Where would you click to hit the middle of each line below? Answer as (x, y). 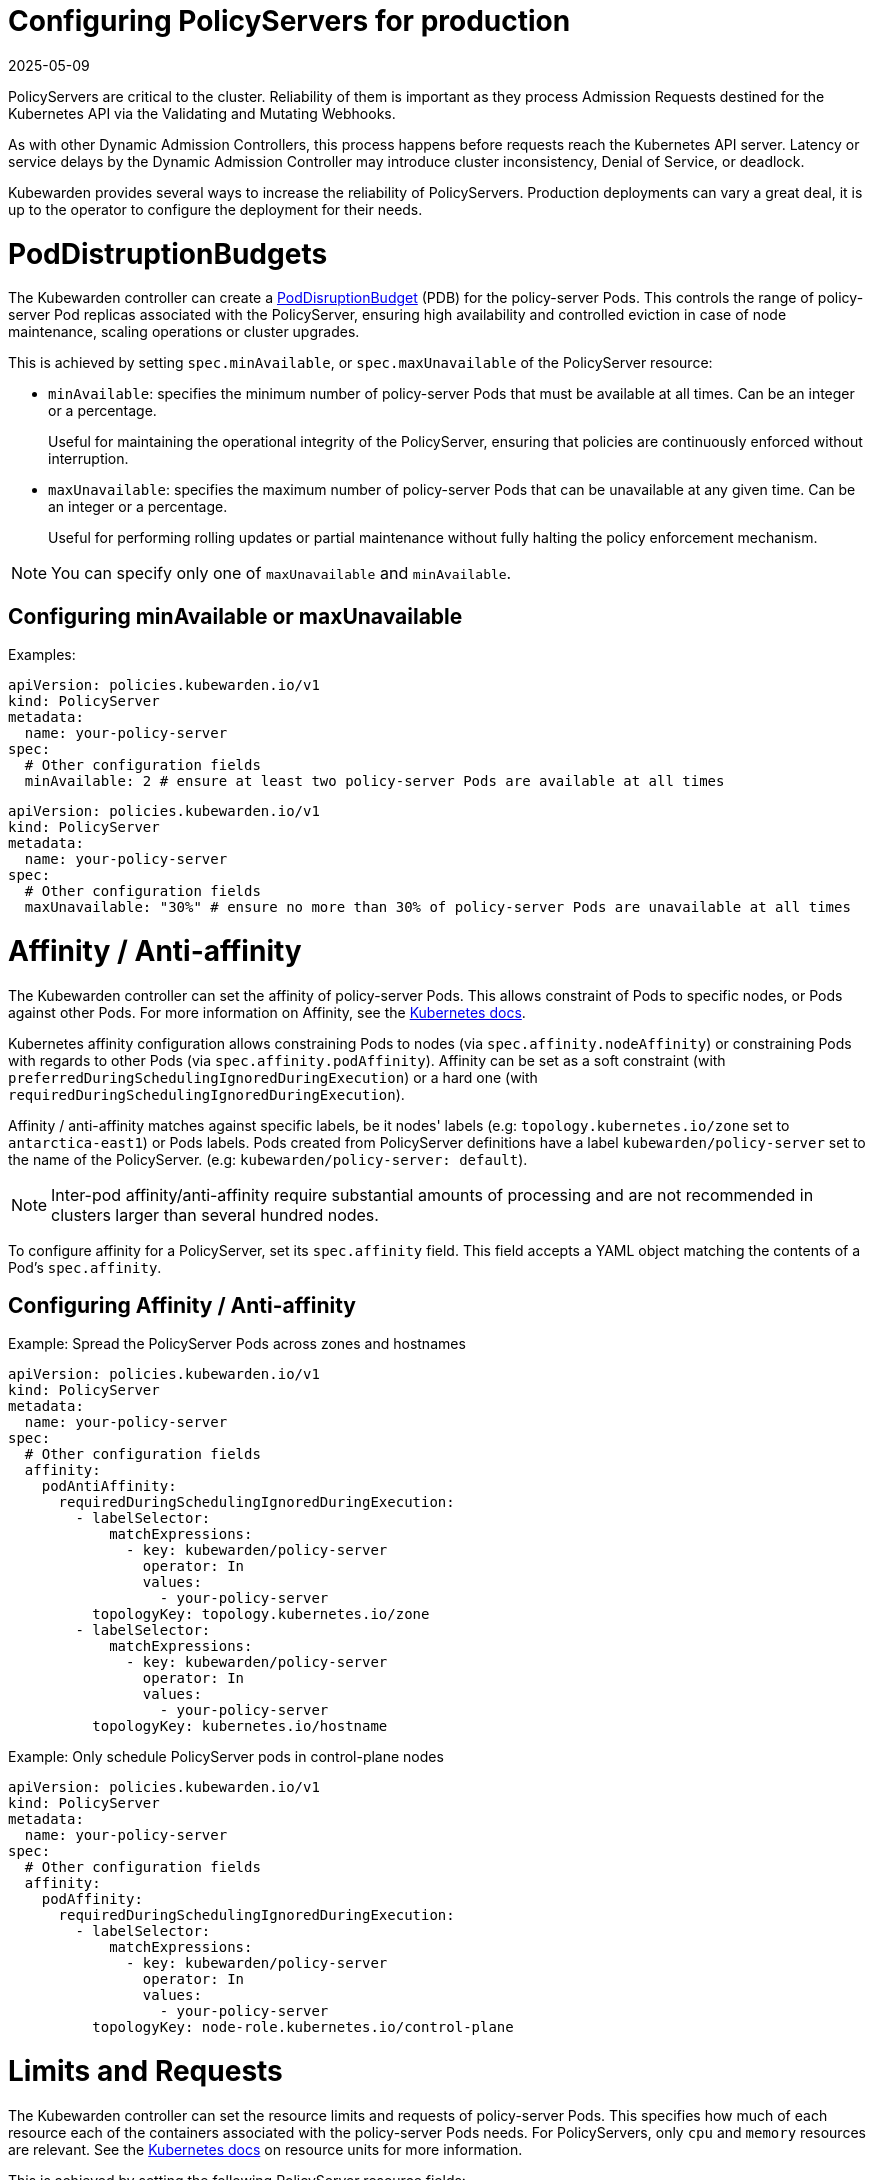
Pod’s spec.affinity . (85, 1267)
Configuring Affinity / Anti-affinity (182, 1306)
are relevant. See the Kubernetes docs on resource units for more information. (265, 2149)
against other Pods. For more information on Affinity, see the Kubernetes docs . (267, 1012)
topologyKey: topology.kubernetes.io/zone (261, 1614)
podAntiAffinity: (109, 1486)
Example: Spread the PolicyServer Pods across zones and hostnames (237, 1344)
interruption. (88, 459)
